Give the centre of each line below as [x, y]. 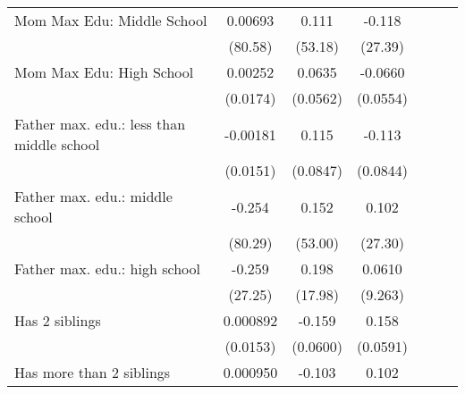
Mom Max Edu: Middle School [111, 20]
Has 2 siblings [58, 320]
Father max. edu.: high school [107, 268]
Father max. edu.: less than [100, 124]
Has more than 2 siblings [93, 372]
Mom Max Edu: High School [104, 72]
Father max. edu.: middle [93, 196]
